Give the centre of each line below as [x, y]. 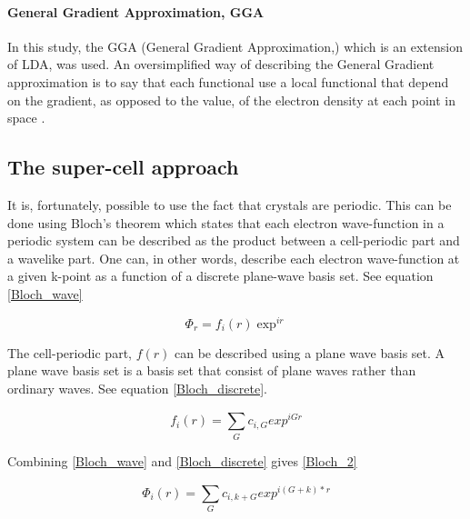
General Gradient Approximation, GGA [136, 11]
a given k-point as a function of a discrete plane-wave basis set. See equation [220, 276]
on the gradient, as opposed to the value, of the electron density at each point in [232, 100]
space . [26, 118]
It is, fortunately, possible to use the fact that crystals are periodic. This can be [230, 204]
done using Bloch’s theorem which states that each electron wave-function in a [226, 222]
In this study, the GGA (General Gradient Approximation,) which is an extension [235, 46]
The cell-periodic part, [70, 352]
